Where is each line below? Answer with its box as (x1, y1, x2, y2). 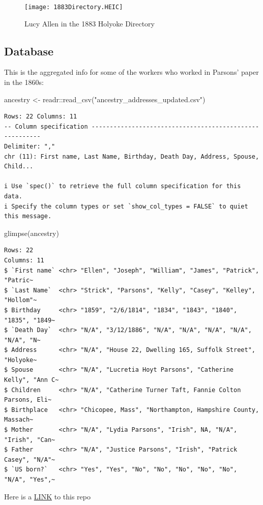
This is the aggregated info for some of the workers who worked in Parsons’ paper (4, 67, 259, 77)
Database (4, 43, 54, 58)
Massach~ (4, 416, 34, 424)
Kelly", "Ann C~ (4, 376, 59, 384)
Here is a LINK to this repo (4, 491, 91, 501)
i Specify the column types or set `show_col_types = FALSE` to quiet (4, 202, 248, 210)
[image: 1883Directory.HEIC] (24, 4, 123, 11)
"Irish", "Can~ (4, 436, 55, 443)
